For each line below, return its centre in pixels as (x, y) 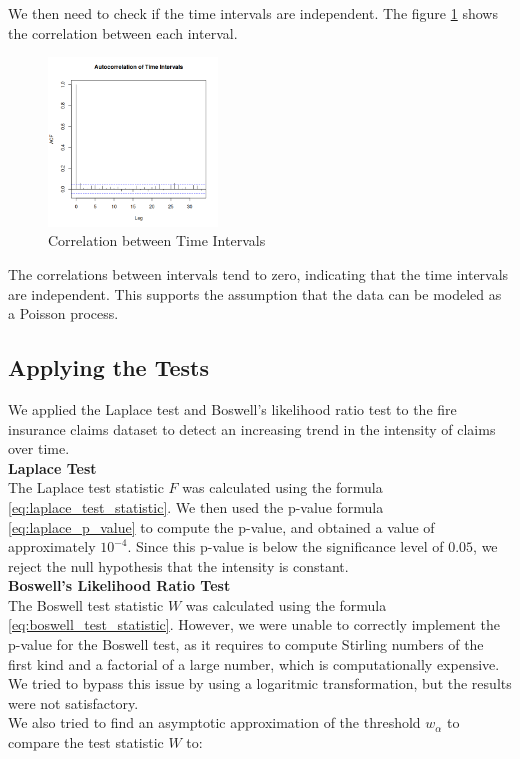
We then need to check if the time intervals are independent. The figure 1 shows (253, 13)
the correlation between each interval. (123, 32)
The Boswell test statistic (86, 604)
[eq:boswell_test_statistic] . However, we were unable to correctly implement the (254, 624)
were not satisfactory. (73, 702)
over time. (39, 448)
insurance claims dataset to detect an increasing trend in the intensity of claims (252, 428)
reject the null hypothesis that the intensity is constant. (178, 565)
